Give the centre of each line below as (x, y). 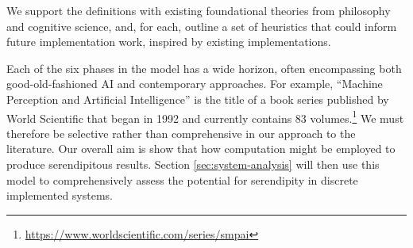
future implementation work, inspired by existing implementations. (169, 42)
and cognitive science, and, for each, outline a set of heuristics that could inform (202, 26)
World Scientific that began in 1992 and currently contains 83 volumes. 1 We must (205, 116)
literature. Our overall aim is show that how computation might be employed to (201, 149)
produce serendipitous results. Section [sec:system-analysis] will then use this (193, 164)
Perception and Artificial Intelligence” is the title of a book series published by (198, 99)
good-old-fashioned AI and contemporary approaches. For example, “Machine (195, 84)
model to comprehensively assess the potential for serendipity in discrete (182, 179)
